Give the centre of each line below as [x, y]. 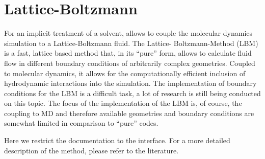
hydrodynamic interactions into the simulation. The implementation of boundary [130, 83]
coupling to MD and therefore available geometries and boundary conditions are [129, 113]
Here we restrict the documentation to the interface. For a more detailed [117, 140]
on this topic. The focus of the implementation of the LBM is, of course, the [123, 103]
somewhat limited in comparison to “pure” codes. [81, 123]
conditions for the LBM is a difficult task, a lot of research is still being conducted [132, 93]
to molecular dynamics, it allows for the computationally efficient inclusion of [125, 73]
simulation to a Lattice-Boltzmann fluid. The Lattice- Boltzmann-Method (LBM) [131, 43]
